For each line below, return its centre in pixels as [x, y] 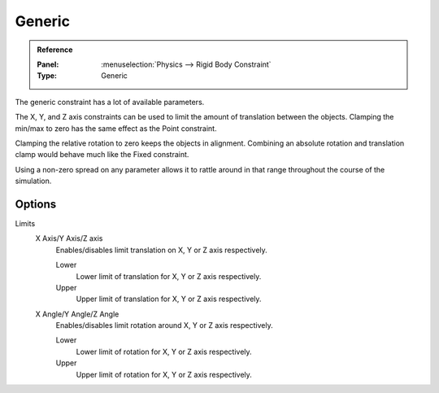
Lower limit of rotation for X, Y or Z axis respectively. [164, 352]
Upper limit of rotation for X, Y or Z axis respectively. [164, 374]
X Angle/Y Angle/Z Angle [77, 314]
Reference [55, 50]
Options [36, 204]
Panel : [48, 64]
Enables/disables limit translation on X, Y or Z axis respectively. [161, 250]
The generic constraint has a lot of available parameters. [110, 102]
